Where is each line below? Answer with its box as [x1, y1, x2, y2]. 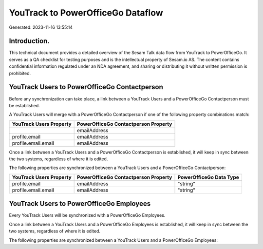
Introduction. [9, 37, 50, 45]
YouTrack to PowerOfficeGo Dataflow [9, 7, 163, 18]
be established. [9, 102, 40, 108]
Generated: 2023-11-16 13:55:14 [9, 24, 73, 30]
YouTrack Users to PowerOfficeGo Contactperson [9, 83, 163, 91]
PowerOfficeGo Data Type [177, 173, 239, 180]
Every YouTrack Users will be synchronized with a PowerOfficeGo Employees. [9, 212, 166, 218]
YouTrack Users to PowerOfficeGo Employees [9, 200, 151, 208]
